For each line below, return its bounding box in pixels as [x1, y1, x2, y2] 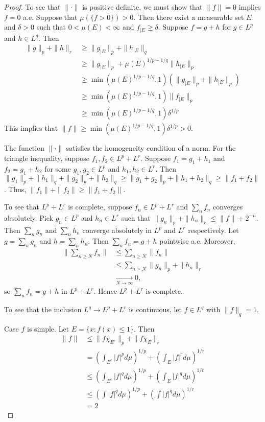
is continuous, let [129, 304, 182, 315]
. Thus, [4, 184, 27, 195]
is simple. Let [27, 323, 69, 334]
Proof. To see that [4, 2, 61, 12]
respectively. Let [188, 224, 239, 235]
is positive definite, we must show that [82, 2, 203, 12]
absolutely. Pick [4, 212, 53, 223]
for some [44, 163, 71, 174]
